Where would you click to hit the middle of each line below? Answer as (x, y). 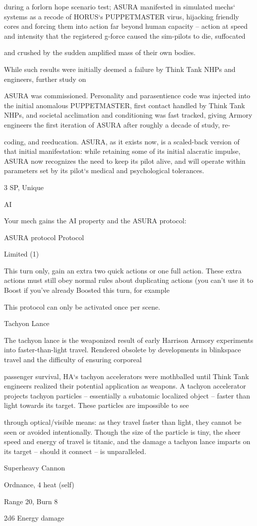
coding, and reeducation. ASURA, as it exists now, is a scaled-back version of (122, 141)
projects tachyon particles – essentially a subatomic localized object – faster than (127, 395)
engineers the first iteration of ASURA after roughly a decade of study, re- (117, 124)
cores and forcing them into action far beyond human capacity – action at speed (126, 26)
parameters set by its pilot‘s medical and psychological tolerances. (104, 170)
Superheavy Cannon (34, 468)
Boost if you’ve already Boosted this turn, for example (87, 290)
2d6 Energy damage (34, 518)
